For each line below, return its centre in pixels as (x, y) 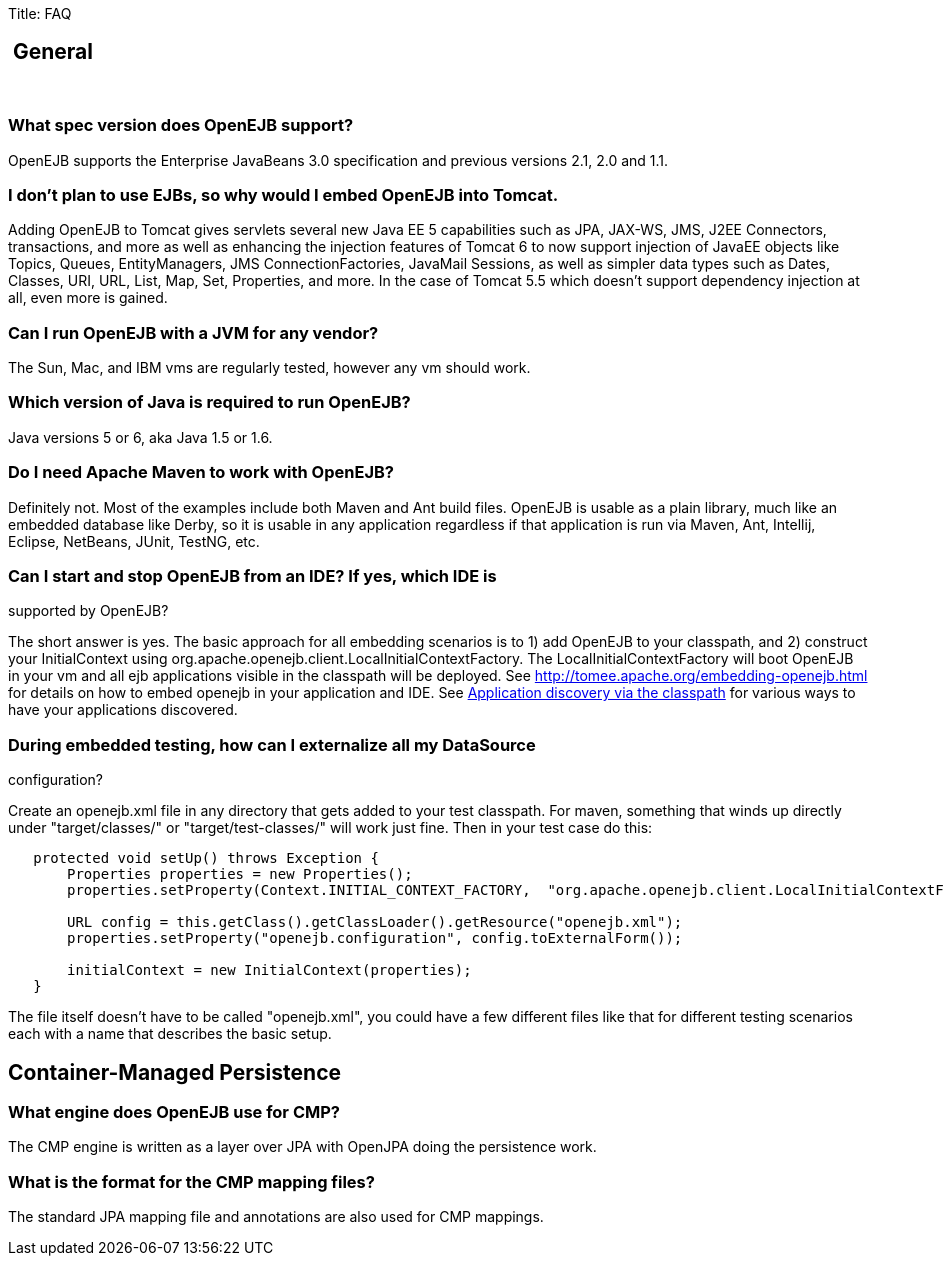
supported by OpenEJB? (88, 611)
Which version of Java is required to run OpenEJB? (209, 402)
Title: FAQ (40, 13)
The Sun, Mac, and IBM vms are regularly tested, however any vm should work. (269, 368)
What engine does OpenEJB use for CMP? (174, 1111)
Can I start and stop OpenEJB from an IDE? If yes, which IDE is (252, 575)
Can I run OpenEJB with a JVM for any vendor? (193, 332)
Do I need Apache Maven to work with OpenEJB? (201, 472)
